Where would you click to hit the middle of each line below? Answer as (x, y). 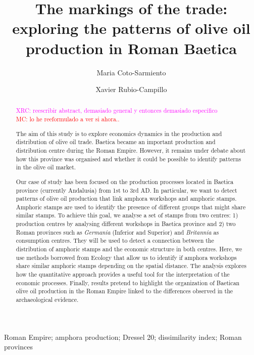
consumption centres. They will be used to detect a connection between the (115, 240)
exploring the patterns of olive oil (131, 28)
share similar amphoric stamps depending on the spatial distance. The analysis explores (131, 266)
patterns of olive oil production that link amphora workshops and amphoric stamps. (126, 198)
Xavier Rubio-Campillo (131, 89)
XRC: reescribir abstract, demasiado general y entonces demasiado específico (117, 110)
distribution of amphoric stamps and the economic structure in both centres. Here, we (129, 249)
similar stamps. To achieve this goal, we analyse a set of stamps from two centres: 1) (127, 215)
